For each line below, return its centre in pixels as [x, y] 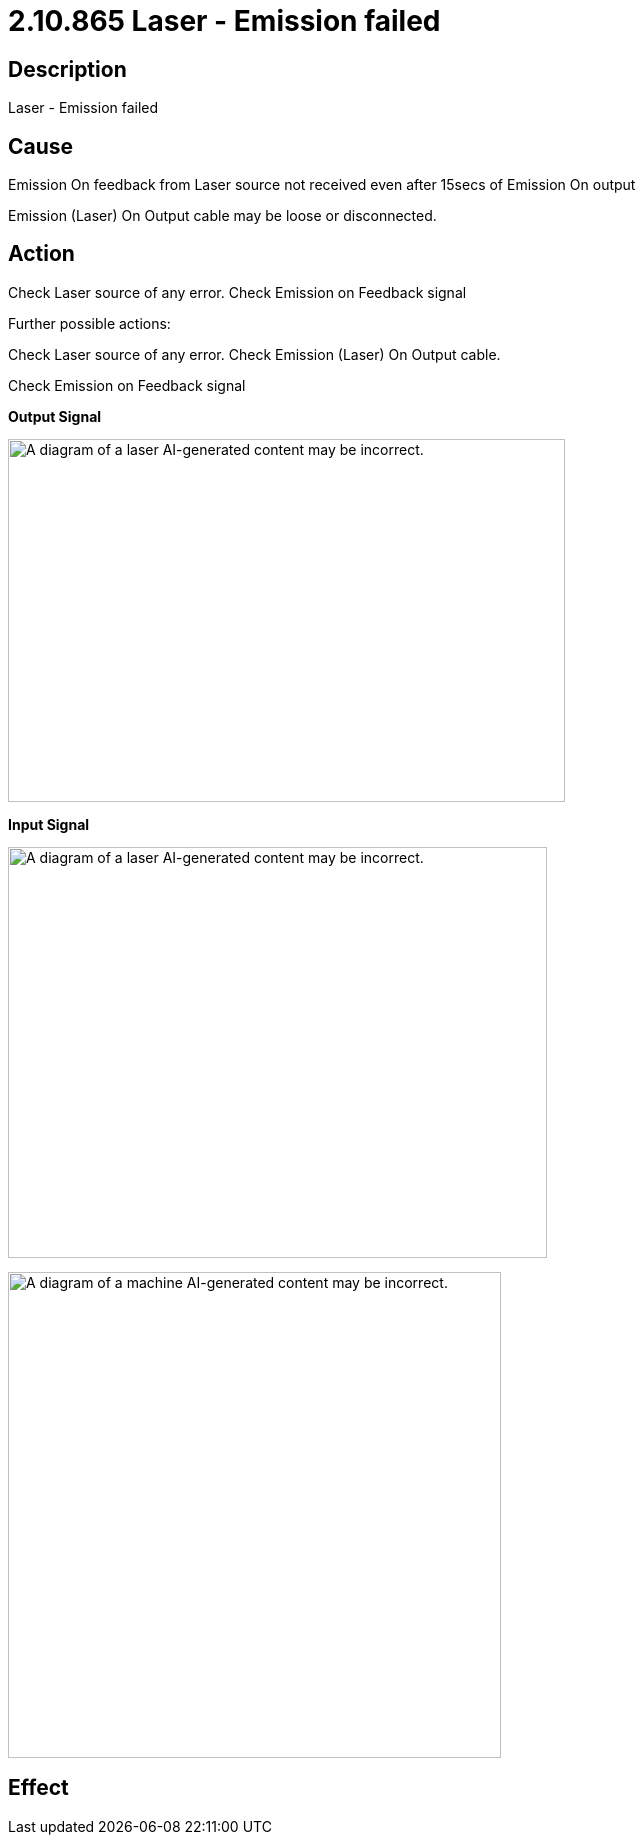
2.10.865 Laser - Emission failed [224, 21]
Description [67, 69]
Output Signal [55, 416]
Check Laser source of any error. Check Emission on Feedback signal [237, 292]
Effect [38, 1788]
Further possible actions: [89, 323]
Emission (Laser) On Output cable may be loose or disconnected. [222, 216]
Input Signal [49, 824]
